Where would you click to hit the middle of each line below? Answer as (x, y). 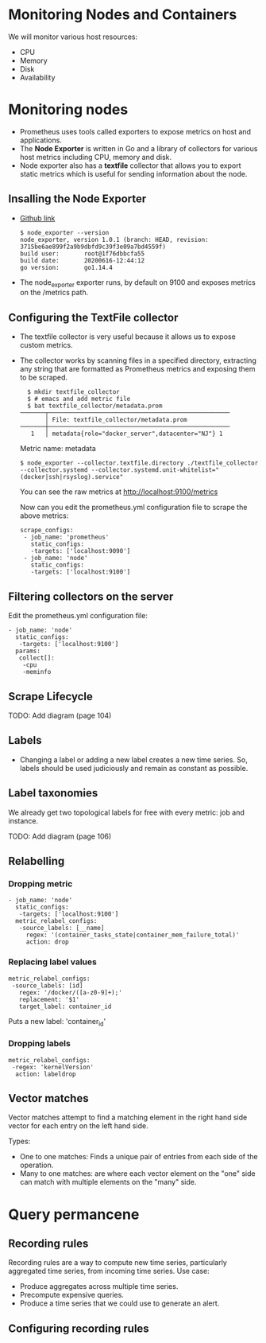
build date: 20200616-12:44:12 (82, 260)
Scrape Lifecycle (51, 697)
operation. (37, 1165)
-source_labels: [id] (47, 985)
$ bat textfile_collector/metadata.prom (95, 406)
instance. (23, 820)
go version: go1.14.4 (66, 267)
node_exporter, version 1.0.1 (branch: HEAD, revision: (114, 239)
